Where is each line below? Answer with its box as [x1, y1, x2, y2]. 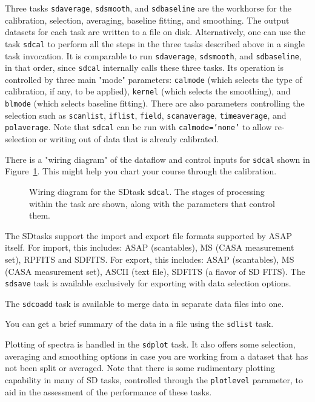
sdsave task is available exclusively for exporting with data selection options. [5, 277, 291, 289]
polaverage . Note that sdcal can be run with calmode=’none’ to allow [5, 120, 272, 133]
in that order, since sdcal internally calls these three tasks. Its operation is [5, 61, 284, 74]
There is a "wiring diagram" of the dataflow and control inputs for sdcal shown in [5, 153, 310, 165]
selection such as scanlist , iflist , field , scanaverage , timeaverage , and [5, 108, 287, 121]
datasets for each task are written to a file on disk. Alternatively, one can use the [5, 25, 306, 38]
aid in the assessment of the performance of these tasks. [5, 385, 212, 398]
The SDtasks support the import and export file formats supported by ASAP [5, 229, 292, 242]
